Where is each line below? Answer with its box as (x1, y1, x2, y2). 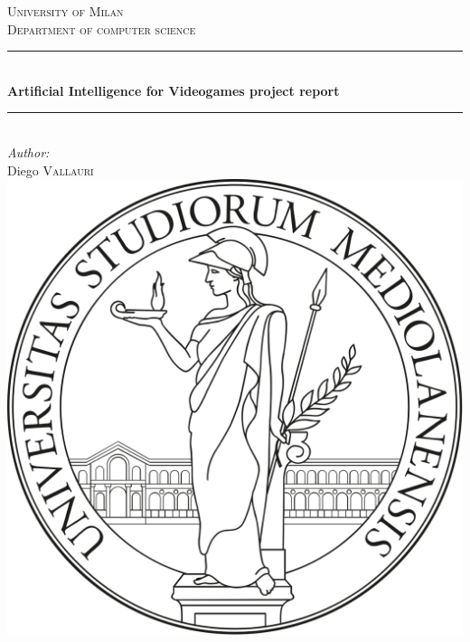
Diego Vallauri (7, 160, 94, 179)
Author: (7, 142, 50, 161)
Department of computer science (7, 19, 196, 38)
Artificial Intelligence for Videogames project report (7, 80, 340, 99)
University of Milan (7, 2, 124, 20)
